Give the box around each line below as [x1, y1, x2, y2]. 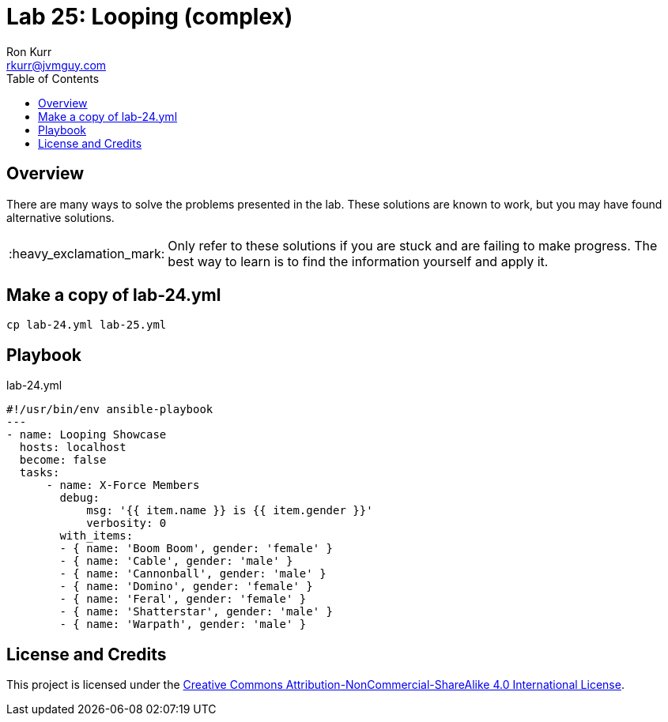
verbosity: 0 [86, 517, 167, 530]
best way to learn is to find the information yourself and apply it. [168, 253, 549, 269]
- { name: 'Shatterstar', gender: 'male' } [59, 605, 334, 619]
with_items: [59, 529, 134, 543]
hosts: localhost [19, 441, 126, 454]
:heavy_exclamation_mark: [9, 245, 165, 261]
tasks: [19, 466, 60, 479]
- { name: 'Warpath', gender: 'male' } [59, 618, 307, 631]
